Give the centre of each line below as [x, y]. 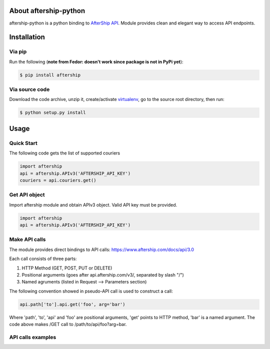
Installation [27, 37]
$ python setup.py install [53, 113]
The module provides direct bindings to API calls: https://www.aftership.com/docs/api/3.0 [102, 249]
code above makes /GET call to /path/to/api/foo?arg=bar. [68, 324]
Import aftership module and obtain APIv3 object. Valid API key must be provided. [93, 204]
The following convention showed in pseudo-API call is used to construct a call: [91, 291]
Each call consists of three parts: [43, 259]
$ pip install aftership [50, 75]
